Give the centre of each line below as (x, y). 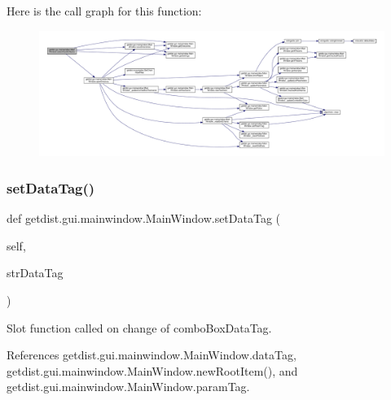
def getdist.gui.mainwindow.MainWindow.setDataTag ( (144, 218)
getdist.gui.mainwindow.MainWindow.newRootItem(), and (152, 370)
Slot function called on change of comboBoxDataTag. (139, 327)
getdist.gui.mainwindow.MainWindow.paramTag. (128, 387)
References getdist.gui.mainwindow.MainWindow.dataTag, (152, 355)
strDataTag (35, 273)
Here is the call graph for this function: (104, 11)
